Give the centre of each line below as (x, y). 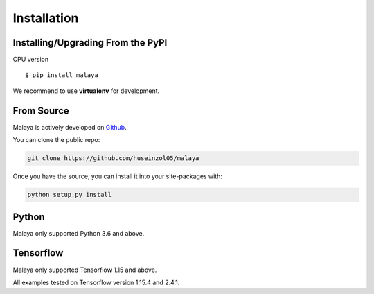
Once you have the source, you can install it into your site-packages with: (118, 176)
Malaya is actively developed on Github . (70, 127)
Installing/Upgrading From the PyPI (90, 43)
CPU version (30, 60)
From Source (41, 111)
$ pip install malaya (62, 75)
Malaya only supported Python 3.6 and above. (79, 233)
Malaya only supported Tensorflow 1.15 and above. (85, 270)
